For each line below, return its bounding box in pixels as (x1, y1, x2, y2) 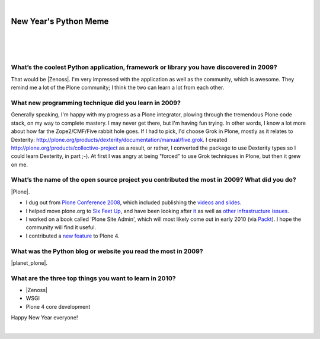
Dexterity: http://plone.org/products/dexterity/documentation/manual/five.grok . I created (11, 136, 228, 143)
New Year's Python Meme (11, 16, 109, 26)
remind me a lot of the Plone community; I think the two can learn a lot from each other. (11, 84, 225, 91)
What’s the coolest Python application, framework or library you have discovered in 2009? (11, 63, 278, 71)
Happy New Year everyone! (11, 314, 78, 321)
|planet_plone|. (11, 259, 47, 267)
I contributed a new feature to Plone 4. (25, 232, 120, 239)
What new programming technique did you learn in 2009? (11, 99, 181, 107)
